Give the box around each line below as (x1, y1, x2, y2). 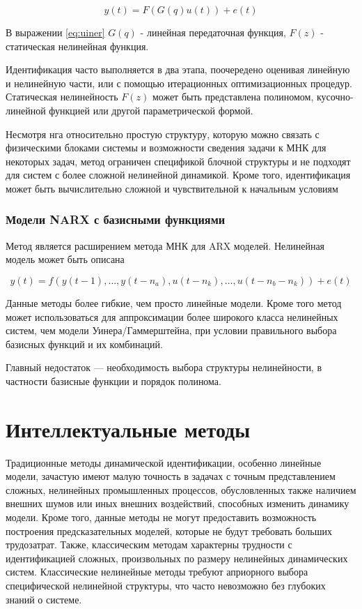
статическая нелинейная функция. (6, 38, 149, 53)
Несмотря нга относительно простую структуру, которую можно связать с (6, 126, 320, 141)
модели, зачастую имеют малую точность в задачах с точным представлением (6, 469, 336, 483)
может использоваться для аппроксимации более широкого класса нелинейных (6, 309, 338, 324)
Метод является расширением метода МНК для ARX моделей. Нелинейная (6, 238, 325, 253)
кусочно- (316, 89, 354, 104)
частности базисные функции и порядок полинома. (6, 373, 221, 388)
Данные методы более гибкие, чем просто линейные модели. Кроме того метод (6, 295, 342, 310)
